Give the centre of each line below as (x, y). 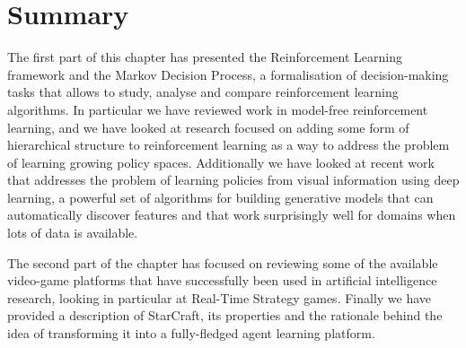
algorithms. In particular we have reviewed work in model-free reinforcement (218, 109)
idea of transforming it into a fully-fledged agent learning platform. (191, 333)
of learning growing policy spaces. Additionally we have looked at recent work (221, 162)
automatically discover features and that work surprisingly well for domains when (232, 215)
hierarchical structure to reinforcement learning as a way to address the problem (229, 145)
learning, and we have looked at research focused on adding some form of (208, 127)
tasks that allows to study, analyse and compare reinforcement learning (203, 92)
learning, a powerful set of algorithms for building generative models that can (220, 197)
